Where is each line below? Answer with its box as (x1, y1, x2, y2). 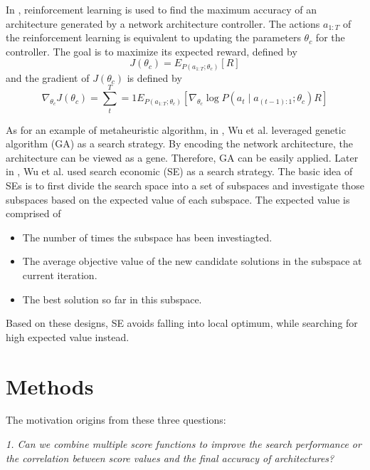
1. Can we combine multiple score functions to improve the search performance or (6, 437, 361, 451)
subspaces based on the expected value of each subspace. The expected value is (6, 192, 350, 207)
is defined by (127, 70, 182, 85)
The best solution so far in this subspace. (22, 291, 202, 306)
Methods (6, 371, 94, 400)
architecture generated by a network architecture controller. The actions (6, 16, 320, 31)
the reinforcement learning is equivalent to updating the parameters (6, 30, 301, 45)
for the (315, 30, 345, 45)
